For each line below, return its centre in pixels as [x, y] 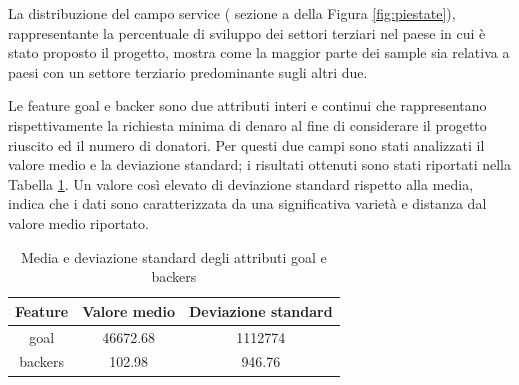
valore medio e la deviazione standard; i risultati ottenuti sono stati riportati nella [259, 164]
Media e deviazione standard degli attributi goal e [173, 256]
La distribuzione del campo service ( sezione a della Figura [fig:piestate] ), [232, 13]
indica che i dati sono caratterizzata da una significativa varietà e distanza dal [247, 203]
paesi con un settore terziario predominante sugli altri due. [188, 71]
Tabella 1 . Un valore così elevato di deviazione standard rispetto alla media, [241, 183]
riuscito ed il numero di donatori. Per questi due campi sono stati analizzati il [246, 144]
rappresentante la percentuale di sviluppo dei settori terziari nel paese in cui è [247, 32]
